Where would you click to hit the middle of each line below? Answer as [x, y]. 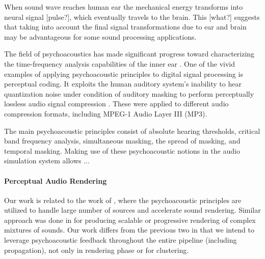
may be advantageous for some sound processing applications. [100, 36]
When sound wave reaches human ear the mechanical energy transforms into [124, 7]
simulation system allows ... [47, 161]
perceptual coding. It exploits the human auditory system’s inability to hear [123, 84]
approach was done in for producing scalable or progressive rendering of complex [130, 220]
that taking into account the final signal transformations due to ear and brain [125, 27]
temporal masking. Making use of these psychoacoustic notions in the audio [122, 150]
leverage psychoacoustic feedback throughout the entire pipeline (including [121, 240]
